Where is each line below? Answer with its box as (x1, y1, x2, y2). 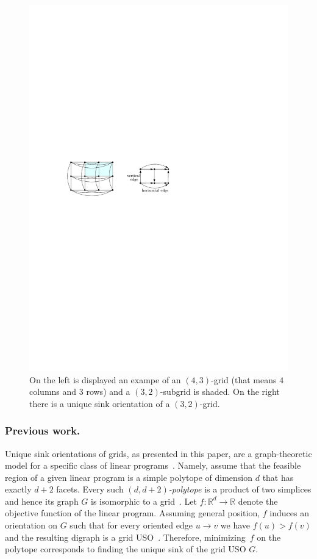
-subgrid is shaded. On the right (160, 385, 280, 398)
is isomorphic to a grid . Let (91, 494, 197, 507)
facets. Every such (56, 483, 124, 496)
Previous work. (5, 423, 80, 438)
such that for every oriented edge (69, 519, 193, 532)
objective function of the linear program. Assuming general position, (5, 507, 260, 519)
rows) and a (86, 385, 130, 398)
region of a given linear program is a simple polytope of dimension (5, 471, 253, 483)
